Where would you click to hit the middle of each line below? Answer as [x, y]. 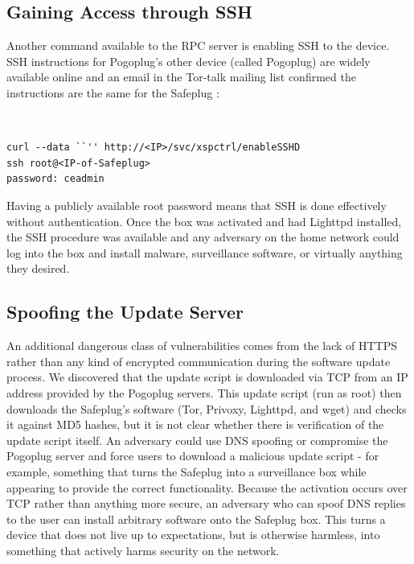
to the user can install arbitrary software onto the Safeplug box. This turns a [196, 519]
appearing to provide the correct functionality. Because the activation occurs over [207, 487]
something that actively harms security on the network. [143, 550]
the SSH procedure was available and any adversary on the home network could [203, 237]
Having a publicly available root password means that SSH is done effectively [197, 206]
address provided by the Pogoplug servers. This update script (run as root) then [204, 392]
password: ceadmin [55, 179]
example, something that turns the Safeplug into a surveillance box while [187, 471]
